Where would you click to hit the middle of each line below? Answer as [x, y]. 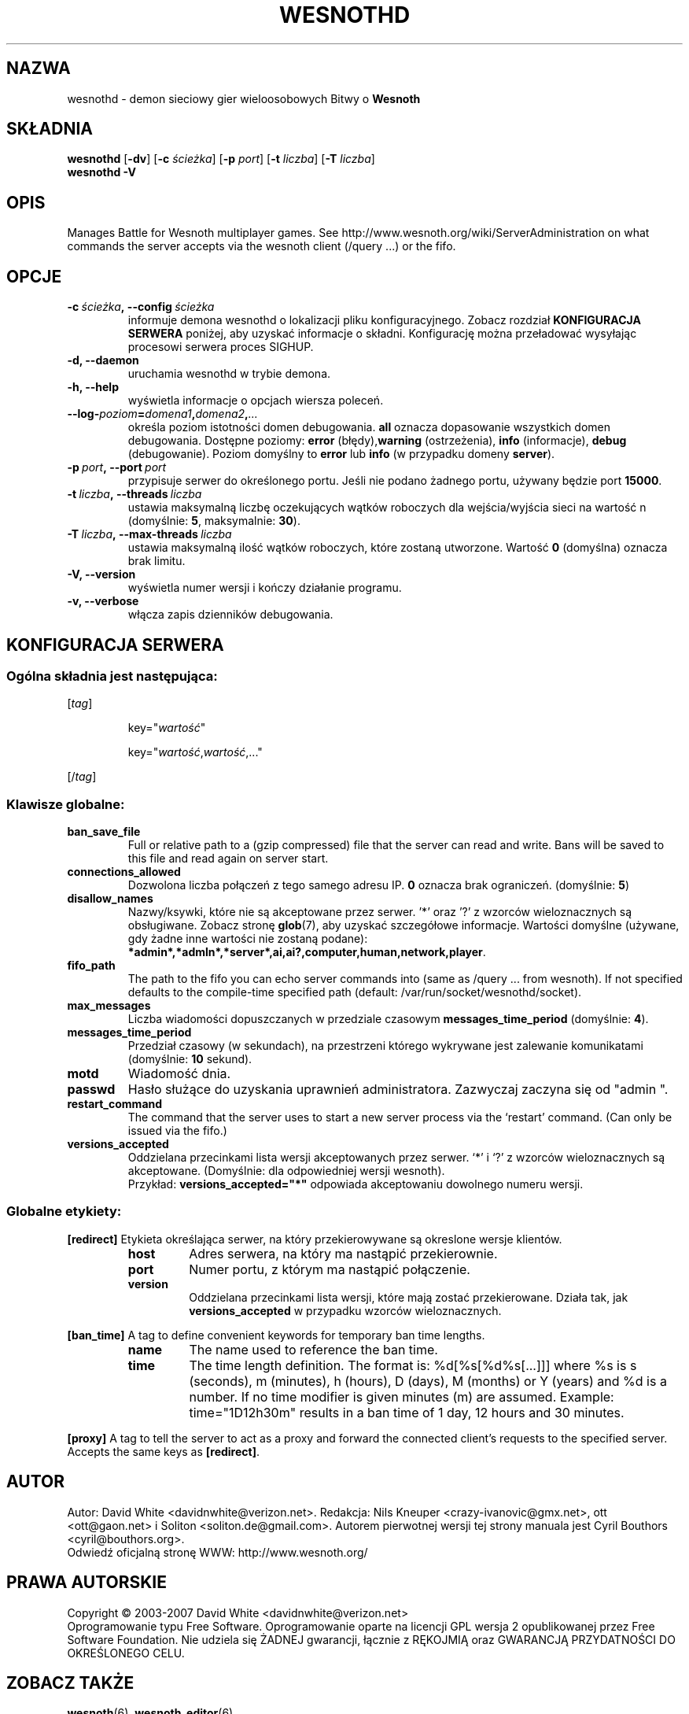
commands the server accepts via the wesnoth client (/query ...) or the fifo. [262, 246]
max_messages [109, 1006]
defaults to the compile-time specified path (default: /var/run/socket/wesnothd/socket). [355, 992]
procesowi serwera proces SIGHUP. [221, 347]
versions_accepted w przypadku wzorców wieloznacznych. [345, 1310]
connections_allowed [124, 872]
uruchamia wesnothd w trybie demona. [229, 374]
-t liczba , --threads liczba [134, 494]
